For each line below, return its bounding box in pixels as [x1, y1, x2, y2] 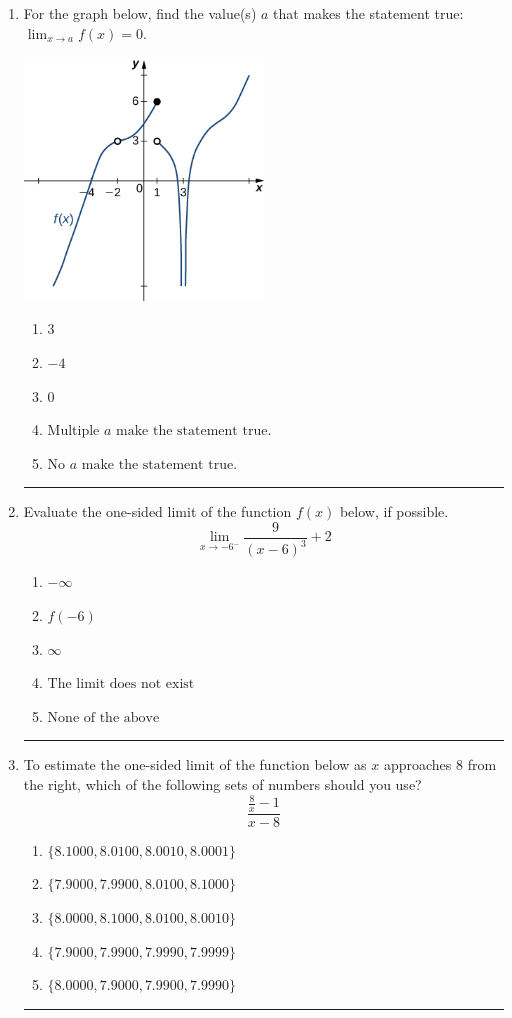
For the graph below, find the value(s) [23, 3, 257, 23]
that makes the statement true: [273, 3, 464, 23]
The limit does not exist [47, 677, 195, 692]
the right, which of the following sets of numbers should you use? [23, 773, 422, 794]
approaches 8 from [383, 754, 497, 775]
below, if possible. [339, 501, 449, 522]
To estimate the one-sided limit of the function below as [23, 754, 367, 775]
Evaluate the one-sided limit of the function [23, 501, 292, 522]
